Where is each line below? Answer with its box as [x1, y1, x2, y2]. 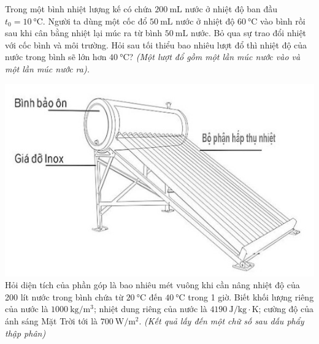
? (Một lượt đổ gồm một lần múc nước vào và [129, 50, 301, 63]
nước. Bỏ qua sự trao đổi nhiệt [190, 26, 307, 39]
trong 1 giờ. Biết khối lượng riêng [188, 290, 314, 303]
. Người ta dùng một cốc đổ [42, 14, 147, 27]
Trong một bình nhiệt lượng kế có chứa [5, 2, 152, 15]
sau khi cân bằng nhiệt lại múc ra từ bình [5, 26, 163, 39]
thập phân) [5, 326, 46, 339]
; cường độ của [258, 302, 313, 315]
